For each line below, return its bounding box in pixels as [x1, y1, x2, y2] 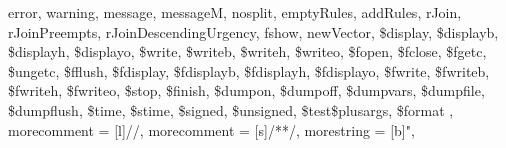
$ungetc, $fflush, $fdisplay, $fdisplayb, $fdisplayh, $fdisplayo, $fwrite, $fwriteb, [8, 60, 490, 81]
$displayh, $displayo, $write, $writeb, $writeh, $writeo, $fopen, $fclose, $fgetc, [8, 41, 487, 62]
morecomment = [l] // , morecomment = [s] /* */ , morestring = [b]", [8, 119, 415, 140]
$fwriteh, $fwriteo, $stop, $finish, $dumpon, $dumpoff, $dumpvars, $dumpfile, [8, 80, 485, 101]
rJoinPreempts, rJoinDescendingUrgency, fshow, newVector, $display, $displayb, [8, 21, 499, 42]
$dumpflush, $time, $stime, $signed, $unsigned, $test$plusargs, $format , [8, 99, 454, 120]
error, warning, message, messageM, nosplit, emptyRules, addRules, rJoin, [8, 2, 462, 22]
